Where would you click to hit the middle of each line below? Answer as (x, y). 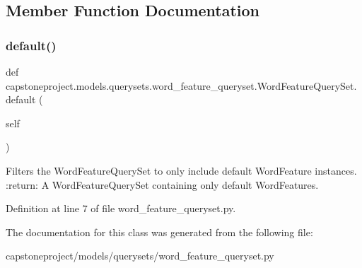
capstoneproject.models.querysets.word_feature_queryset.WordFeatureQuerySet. (181, 85)
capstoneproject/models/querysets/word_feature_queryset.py (140, 256)
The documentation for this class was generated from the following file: (159, 232)
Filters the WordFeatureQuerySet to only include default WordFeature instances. (181, 170)
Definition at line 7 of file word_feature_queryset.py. (121, 208)
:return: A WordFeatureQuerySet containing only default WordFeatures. (162, 184)
